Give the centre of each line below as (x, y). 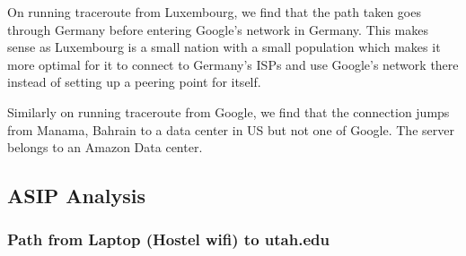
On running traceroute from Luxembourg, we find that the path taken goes (214, 12)
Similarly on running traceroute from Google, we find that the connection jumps (229, 111)
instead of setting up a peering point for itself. (134, 82)
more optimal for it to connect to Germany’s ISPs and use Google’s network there (233, 64)
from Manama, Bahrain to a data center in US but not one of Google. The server (231, 129)
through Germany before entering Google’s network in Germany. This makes (218, 29)
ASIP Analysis (76, 196)
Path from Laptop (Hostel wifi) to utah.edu (168, 239)
